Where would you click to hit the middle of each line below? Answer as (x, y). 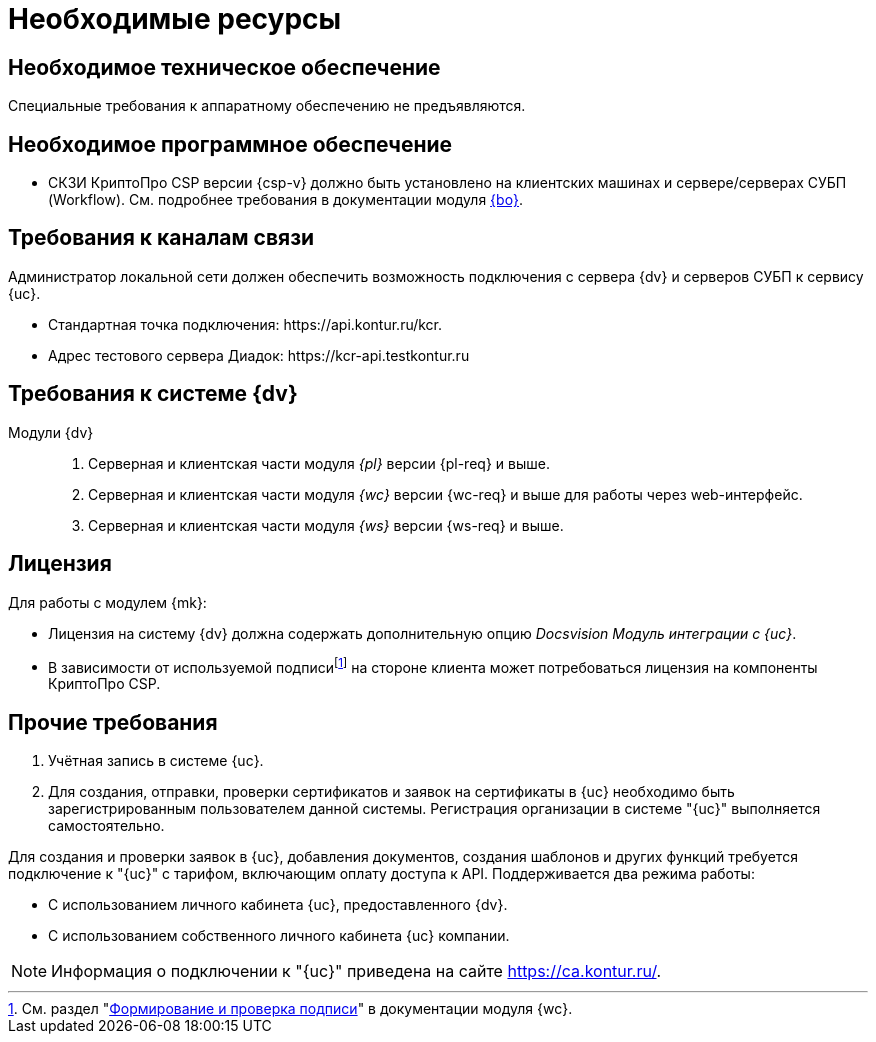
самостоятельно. (106, 826)
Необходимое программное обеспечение (230, 144)
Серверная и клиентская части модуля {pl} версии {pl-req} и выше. (319, 463)
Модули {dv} (51, 432)
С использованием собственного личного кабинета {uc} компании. (279, 936)
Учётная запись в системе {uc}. (156, 761)
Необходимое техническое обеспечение (224, 67)
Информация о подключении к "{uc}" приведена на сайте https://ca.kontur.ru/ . (356, 971)
